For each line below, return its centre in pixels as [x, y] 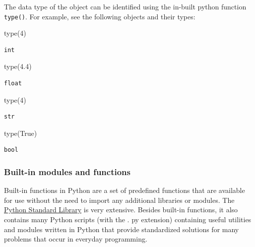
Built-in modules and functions [67, 171]
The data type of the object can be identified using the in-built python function [125, 6]
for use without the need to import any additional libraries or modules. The [119, 200]
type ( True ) [21, 133]
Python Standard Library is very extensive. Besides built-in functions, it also [121, 210]
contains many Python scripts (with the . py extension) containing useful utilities [128, 219]
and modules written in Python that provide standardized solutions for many [122, 229]
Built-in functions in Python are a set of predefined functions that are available [125, 190]
